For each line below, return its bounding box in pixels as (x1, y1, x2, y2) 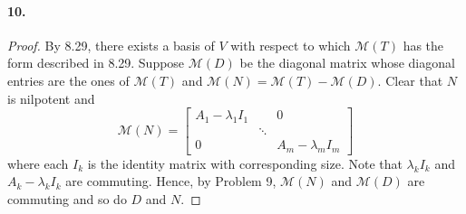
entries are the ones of (7, 70, 130, 89)
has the (403, 35, 444, 54)
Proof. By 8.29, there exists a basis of (7, 35, 215, 54)
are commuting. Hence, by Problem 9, (65, 172, 277, 191)
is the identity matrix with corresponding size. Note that (87, 154, 403, 172)
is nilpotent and (7, 88, 95, 107)
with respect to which (230, 35, 351, 54)
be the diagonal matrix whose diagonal (239, 53, 455, 72)
